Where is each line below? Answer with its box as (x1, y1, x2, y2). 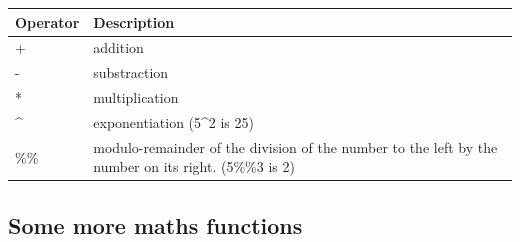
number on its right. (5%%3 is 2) (93, 156, 295, 177)
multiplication (93, 87, 179, 108)
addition (93, 37, 144, 58)
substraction (93, 62, 169, 83)
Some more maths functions (8, 209, 303, 240)
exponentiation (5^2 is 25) (93, 111, 254, 132)
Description (93, 11, 175, 32)
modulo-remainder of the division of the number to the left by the (93, 136, 498, 157)
